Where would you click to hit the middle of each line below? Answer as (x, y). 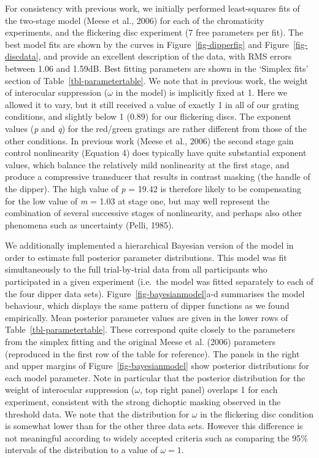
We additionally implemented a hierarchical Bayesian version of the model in (149, 245)
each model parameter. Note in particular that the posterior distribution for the (155, 377)
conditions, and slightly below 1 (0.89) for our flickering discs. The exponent (148, 116)
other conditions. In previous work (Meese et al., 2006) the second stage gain (149, 140)
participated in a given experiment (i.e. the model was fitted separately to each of (159, 281)
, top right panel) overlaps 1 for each (209, 390)
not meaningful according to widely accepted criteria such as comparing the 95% (156, 437)
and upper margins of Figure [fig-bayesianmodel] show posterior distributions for (157, 366)
